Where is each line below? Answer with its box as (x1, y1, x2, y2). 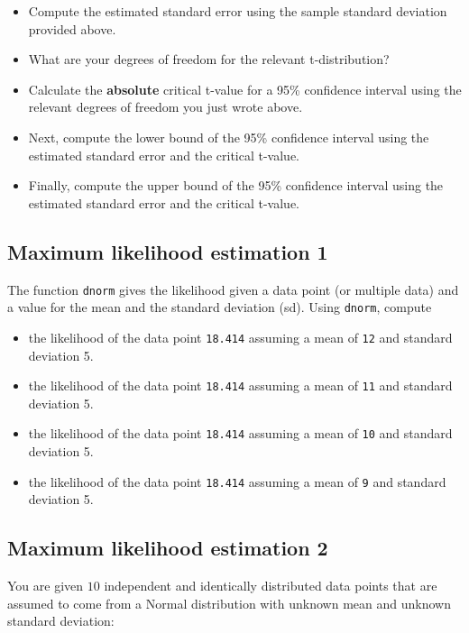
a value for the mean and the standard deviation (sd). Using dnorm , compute (7, 298, 432, 316)
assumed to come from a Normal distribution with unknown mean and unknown (7, 593, 451, 612)
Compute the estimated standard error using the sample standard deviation (28, 2, 447, 20)
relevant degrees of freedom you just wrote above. (28, 97, 303, 116)
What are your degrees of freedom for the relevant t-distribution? (28, 50, 390, 69)
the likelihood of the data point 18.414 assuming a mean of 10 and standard (28, 424, 453, 443)
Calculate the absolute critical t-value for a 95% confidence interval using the (28, 79, 462, 98)
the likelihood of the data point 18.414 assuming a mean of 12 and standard (28, 327, 453, 346)
